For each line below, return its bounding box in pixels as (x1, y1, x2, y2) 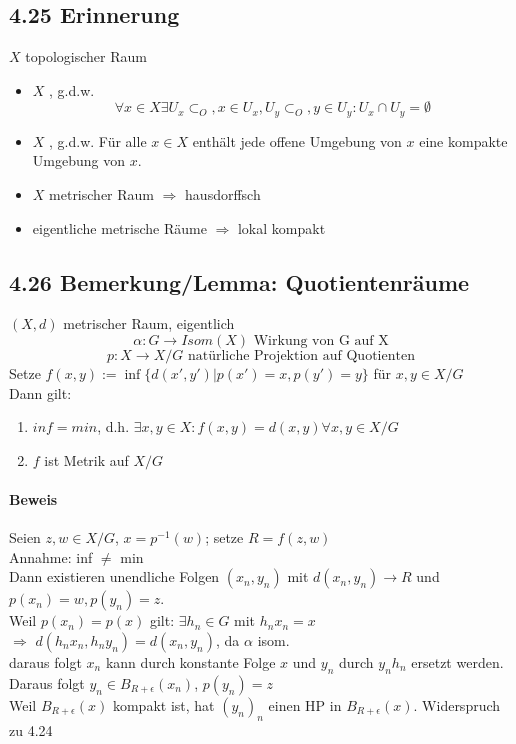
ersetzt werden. (411, 651, 504, 672)
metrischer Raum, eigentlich (63, 313, 235, 334)
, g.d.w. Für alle (49, 130, 147, 151)
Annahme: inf (9, 546, 93, 567)
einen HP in (268, 694, 342, 715)
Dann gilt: (9, 382, 72, 403)
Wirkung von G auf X (253, 334, 389, 349)
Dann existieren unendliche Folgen (9, 566, 220, 587)
